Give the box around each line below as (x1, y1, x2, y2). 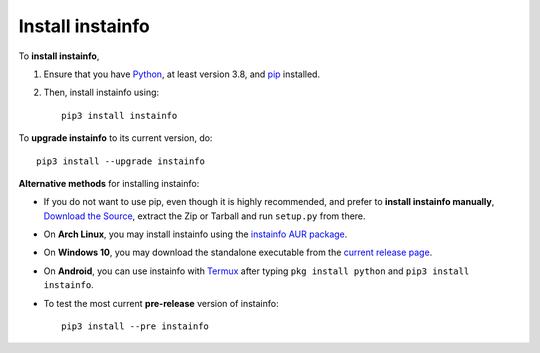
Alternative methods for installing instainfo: (18, 177, 200, 189)
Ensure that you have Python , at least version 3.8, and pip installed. (43, 68, 320, 80)
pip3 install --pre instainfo (61, 321, 210, 332)
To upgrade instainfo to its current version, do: (18, 132, 213, 144)
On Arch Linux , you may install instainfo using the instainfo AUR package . (43, 228, 348, 240)
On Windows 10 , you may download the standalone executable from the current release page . (43, 246, 433, 259)
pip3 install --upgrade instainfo (36, 155, 205, 167)
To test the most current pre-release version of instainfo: (43, 297, 279, 309)
